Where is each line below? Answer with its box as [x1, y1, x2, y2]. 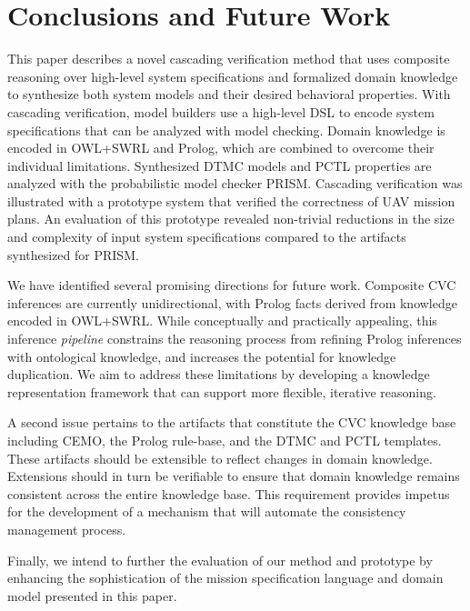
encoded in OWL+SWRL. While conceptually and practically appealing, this [7, 311, 437, 330]
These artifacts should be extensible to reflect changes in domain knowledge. [7, 448, 433, 467]
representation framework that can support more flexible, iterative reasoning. [7, 382, 436, 401]
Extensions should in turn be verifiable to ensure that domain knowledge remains [7, 466, 460, 486]
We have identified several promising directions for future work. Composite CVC [7, 275, 456, 295]
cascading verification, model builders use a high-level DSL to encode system [7, 102, 435, 121]
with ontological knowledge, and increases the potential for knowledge [7, 346, 396, 366]
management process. [7, 519, 126, 538]
